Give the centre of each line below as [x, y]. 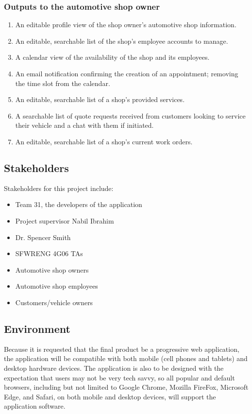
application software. [35, 406]
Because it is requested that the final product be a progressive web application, [122, 349]
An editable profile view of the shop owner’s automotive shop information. [126, 25]
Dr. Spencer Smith [43, 237]
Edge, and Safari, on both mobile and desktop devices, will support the [110, 396]
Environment [37, 328]
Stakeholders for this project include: [59, 188]
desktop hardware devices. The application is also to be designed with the [114, 368]
